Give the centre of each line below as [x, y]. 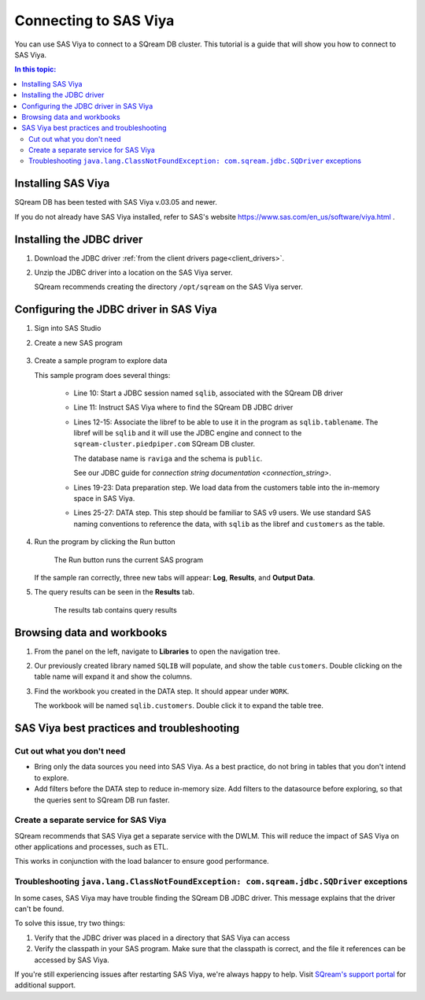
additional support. [45, 985]
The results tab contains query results [115, 609]
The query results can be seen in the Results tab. [115, 592]
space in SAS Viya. [104, 498]
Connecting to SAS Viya [94, 20]
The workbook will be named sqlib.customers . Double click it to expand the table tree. [179, 706]
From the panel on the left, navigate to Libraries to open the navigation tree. [157, 651]
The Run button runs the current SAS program [129, 560]
